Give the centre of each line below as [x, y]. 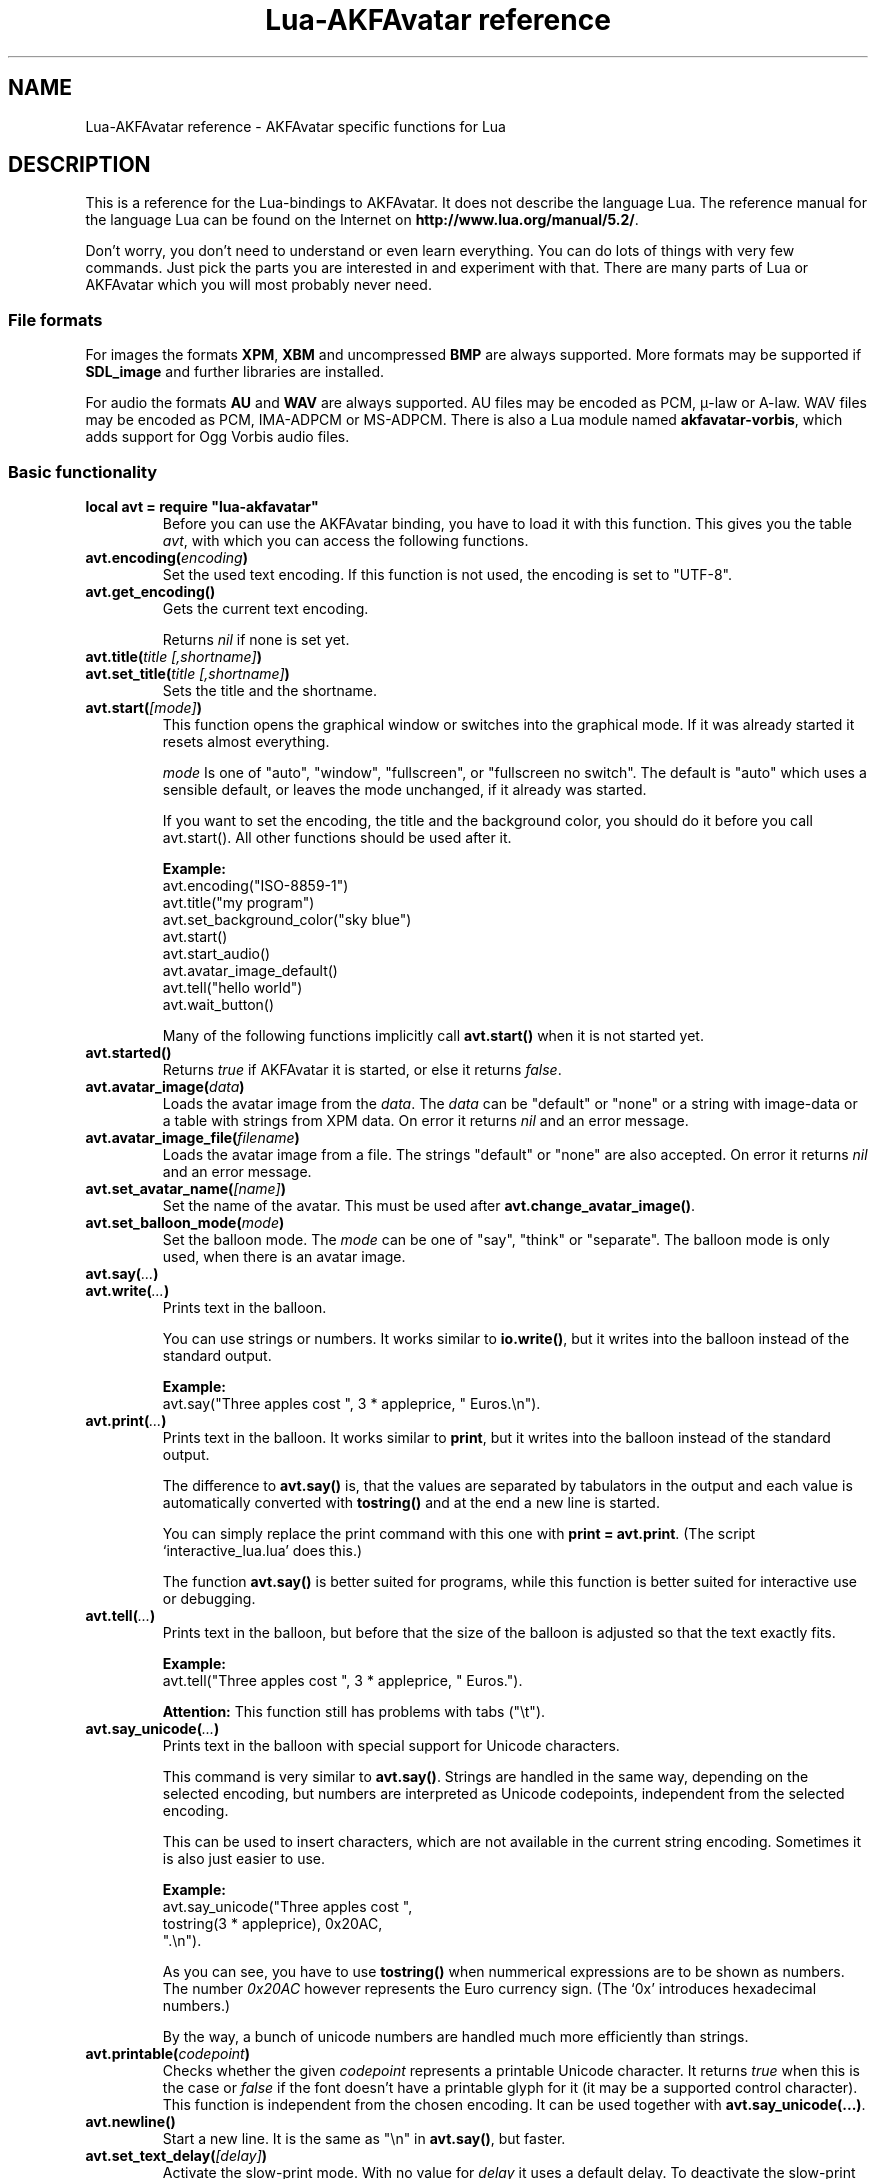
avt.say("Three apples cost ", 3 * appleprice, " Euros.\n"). [351, 1403]
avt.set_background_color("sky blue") [287, 919]
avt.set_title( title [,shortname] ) [187, 673]
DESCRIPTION [79, 165]
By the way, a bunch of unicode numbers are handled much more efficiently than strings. [455, 2036]
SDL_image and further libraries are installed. [234, 372]
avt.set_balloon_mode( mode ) [185, 1222]
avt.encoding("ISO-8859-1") [255, 885]
